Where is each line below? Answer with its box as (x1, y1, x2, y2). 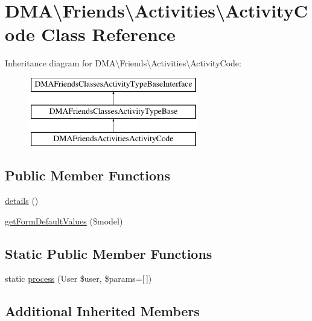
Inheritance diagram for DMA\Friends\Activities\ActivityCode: (5, 57, 241, 69)
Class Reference (41, 22, 176, 46)
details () (5, 194, 39, 207)
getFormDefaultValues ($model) (5, 214, 123, 227)
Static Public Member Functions (5, 244, 212, 262)
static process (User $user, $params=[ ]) (5, 272, 152, 285)
